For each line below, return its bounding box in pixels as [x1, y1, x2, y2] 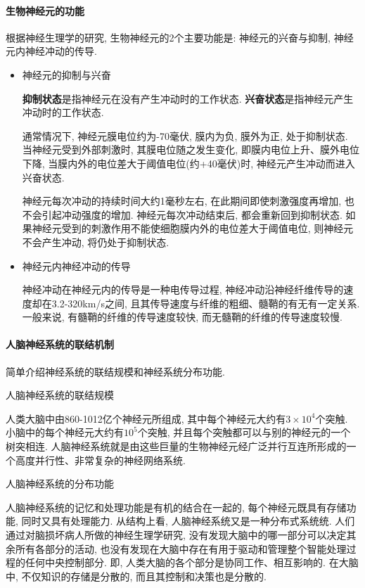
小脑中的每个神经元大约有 [6, 425, 124, 440]
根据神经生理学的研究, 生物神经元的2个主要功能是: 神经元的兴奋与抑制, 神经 [6, 30, 354, 44]
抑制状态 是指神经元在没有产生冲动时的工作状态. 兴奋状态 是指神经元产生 [22, 91, 354, 106]
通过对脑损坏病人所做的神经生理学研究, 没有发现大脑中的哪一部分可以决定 [6, 528, 347, 542]
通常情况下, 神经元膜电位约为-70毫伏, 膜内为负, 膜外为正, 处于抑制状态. [22, 128, 348, 143]
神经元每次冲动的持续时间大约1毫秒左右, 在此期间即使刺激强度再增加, [22, 193, 342, 208]
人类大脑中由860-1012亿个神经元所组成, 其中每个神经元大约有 [6, 411, 286, 426]
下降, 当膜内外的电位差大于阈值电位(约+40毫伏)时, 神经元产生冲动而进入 [22, 155, 355, 170]
